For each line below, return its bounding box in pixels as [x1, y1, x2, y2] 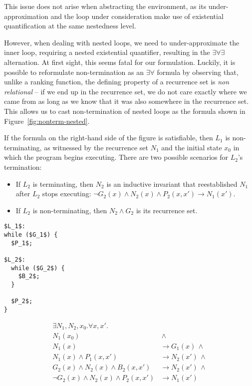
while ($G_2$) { [11, 264, 65, 272]
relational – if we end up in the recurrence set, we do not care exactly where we [4, 86, 247, 96]
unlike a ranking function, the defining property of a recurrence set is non [4, 76, 230, 87]
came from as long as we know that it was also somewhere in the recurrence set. [4, 96, 249, 106]
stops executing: [42, 188, 91, 199]
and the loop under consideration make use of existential [50, 10, 224, 21]
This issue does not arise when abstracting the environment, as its [4, 1, 207, 11]
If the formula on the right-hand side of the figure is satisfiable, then [4, 132, 213, 143]
